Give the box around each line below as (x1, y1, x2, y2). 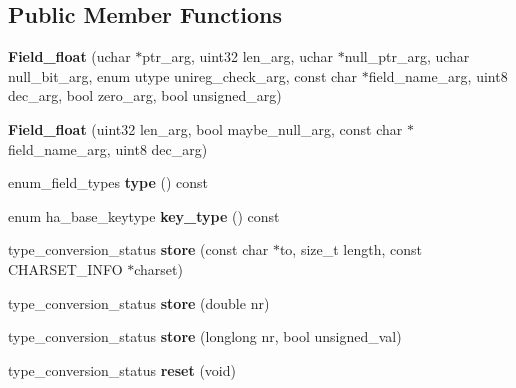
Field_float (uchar (8, 46, 131, 67)
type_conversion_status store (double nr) (8, 292, 270, 313)
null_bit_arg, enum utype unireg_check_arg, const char (8, 65, 358, 86)
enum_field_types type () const (8, 172, 209, 193)
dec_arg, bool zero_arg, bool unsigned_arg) (8, 85, 282, 106)
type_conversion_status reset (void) (8, 359, 236, 380)
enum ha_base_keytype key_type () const (8, 205, 280, 226)
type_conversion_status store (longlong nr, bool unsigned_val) (8, 326, 402, 347)
